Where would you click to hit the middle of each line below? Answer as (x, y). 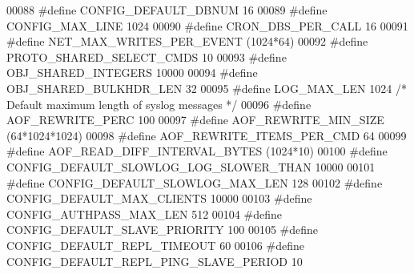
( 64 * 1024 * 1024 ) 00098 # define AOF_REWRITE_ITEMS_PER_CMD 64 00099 (207, 135)
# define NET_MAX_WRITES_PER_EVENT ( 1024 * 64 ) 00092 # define (187, 41)
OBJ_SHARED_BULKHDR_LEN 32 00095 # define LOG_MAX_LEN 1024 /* (207, 88)
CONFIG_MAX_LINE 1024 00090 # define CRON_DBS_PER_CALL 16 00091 (207, 25)
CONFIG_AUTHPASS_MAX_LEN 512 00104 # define (144, 214)
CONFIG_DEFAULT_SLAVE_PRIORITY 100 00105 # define (163, 230)
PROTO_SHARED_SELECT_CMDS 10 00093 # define (147, 56)
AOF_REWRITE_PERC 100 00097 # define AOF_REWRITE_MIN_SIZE (195, 120)
